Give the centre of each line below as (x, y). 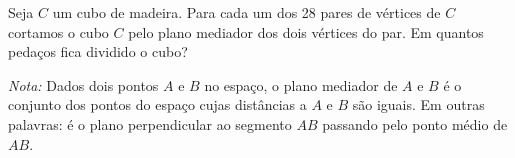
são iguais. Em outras (418, 104)
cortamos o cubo (58, 31)
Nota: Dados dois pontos (83, 84)
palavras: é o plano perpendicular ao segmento (150, 123)
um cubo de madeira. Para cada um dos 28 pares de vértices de (246, 12)
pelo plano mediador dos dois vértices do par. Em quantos (306, 31)
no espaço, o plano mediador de (301, 84)
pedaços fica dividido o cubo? (98, 51)
